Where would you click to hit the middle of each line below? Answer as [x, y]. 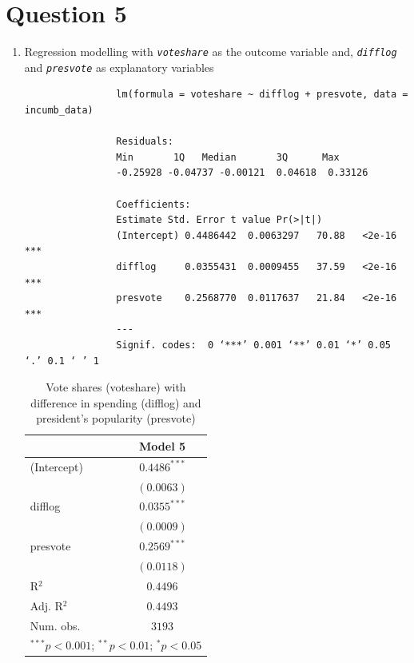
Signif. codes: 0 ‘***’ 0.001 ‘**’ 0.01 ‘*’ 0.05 [253, 345]
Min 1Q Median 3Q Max [228, 157]
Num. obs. [55, 625]
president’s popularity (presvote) [116, 418]
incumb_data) [59, 111]
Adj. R [46, 605]
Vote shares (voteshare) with [116, 387]
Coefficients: [153, 204]
